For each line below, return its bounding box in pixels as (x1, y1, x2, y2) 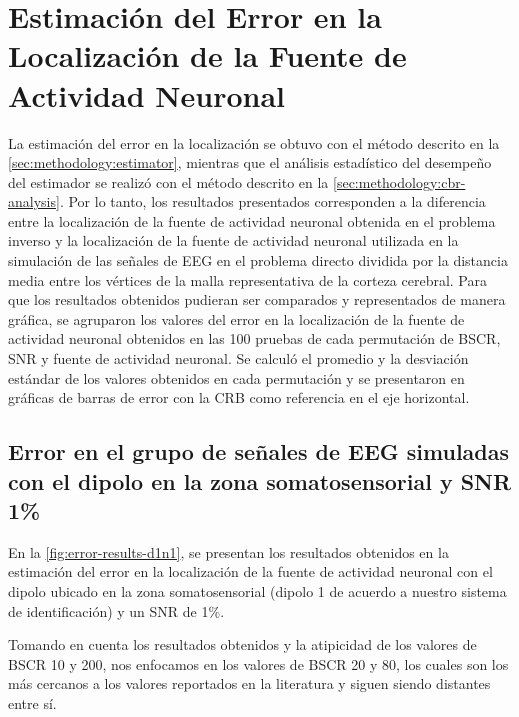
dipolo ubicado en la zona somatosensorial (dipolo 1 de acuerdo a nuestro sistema (8, 580, 507, 601)
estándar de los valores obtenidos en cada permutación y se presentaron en (8, 367, 465, 388)
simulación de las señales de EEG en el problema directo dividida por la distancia (8, 250, 508, 271)
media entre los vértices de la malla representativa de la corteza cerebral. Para (8, 269, 487, 290)
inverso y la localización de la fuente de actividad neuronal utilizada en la (8, 230, 459, 251)
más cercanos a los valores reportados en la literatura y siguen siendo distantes (8, 673, 491, 694)
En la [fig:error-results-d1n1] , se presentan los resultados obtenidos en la (8, 541, 449, 562)
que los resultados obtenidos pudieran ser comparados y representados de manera (8, 289, 506, 310)
